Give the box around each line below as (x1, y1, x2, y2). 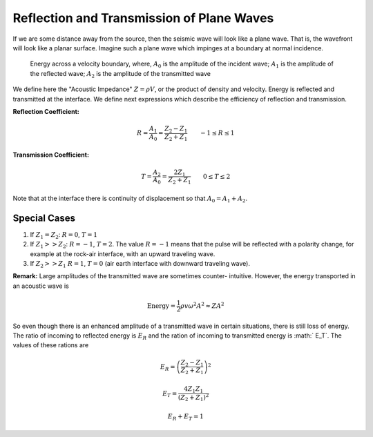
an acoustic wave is (12, 282, 69, 290)
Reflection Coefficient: (12, 107, 79, 115)
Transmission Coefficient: (12, 150, 90, 159)
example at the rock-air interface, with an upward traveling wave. (30, 249, 216, 258)
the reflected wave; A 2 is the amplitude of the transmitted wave (30, 69, 211, 79)
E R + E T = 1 (167, 412, 204, 422)
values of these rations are (12, 341, 89, 349)
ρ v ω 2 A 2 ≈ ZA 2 (180, 300, 224, 310)
